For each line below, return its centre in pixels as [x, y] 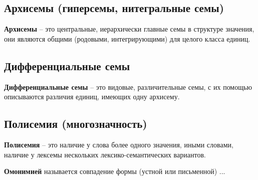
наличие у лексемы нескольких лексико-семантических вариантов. [105, 154]
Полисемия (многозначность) [76, 124]
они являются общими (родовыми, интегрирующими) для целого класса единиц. [127, 38]
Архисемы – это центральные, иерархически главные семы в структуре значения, [129, 29]
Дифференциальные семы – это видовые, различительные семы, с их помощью [128, 86]
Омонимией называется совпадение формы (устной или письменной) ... [115, 171]
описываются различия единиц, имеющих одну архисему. [92, 97]
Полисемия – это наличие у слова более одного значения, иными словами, [119, 144]
